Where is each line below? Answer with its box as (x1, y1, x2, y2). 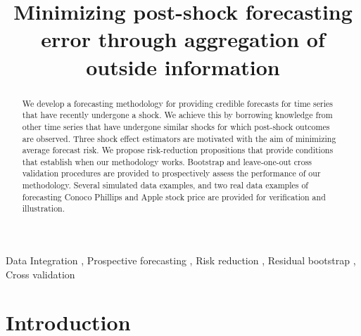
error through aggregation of (41, 25, 325, 53)
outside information (86, 52, 280, 81)
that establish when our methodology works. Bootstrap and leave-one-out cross (22, 155, 312, 167)
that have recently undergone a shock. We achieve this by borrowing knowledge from (22, 109, 333, 121)
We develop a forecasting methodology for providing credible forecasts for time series (22, 97, 333, 109)
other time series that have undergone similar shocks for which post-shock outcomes (22, 120, 330, 132)
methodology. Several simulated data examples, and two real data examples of (22, 179, 308, 191)
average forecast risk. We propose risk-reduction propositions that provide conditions (22, 144, 334, 156)
